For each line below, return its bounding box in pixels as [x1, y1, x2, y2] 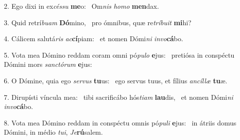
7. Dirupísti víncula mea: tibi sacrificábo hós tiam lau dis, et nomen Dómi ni [4, 92, 233, 102]
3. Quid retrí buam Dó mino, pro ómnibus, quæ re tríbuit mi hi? [4, 17, 191, 27]
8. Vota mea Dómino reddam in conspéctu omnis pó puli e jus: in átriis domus [4, 117, 237, 127]
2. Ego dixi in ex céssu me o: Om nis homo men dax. [4, 1, 159, 11]
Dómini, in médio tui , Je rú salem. [4, 127, 103, 137]
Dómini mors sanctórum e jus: [4, 59, 92, 69]
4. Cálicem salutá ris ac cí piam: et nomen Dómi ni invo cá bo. [4, 33, 183, 44]
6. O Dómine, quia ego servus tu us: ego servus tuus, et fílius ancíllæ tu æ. [4, 75, 227, 85]
